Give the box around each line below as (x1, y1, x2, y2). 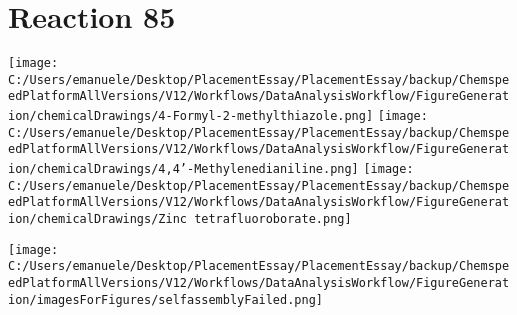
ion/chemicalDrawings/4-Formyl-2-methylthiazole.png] (8, 109, 374, 124)
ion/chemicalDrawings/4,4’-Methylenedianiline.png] (8, 162, 359, 177)
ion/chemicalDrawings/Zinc (8, 212, 187, 227)
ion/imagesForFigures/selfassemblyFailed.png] (8, 292, 323, 307)
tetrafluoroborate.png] (194, 212, 352, 227)
